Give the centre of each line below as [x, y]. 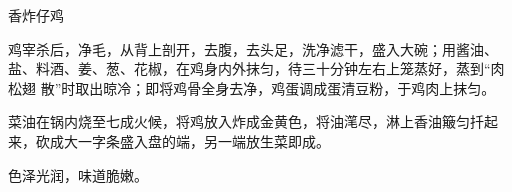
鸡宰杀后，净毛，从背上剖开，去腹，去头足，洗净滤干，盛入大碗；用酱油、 [253, 48]
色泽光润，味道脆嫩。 [78, 174]
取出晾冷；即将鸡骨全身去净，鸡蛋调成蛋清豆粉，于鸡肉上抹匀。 [285, 87]
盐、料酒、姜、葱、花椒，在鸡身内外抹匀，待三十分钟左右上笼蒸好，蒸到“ [249, 68]
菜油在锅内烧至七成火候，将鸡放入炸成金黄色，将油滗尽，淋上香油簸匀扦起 [253, 121]
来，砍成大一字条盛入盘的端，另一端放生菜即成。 [169, 140]
